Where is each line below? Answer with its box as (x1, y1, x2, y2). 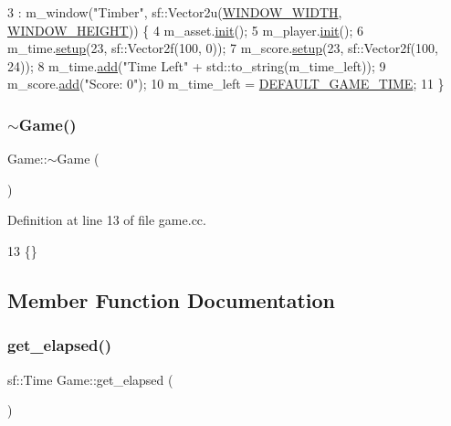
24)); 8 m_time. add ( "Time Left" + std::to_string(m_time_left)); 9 (7, 56, 386, 75)
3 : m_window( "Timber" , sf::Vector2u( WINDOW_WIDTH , (7, 3, 342, 21)
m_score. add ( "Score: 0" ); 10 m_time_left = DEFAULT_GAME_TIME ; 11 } (7, 74, 445, 93)
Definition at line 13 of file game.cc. (7, 210, 206, 229)
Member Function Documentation (7, 285, 336, 314)
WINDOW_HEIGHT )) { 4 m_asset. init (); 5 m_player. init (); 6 (7, 20, 364, 39)
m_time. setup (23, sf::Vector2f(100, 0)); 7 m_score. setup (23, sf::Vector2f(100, (7, 38, 438, 58)
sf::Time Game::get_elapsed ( (7, 369, 173, 389)
